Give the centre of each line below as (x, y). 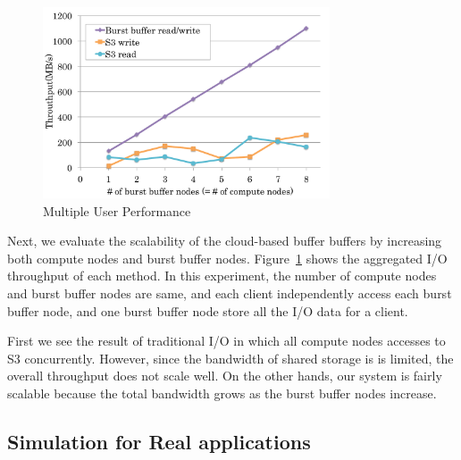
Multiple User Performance (117, 210)
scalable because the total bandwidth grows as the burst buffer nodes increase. (222, 393)
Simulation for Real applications (159, 441)
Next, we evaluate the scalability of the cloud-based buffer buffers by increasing (225, 241)
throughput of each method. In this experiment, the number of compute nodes (222, 276)
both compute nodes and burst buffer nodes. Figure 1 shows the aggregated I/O (227, 258)
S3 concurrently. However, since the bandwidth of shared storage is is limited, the (230, 358)
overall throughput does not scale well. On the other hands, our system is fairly (225, 376)
